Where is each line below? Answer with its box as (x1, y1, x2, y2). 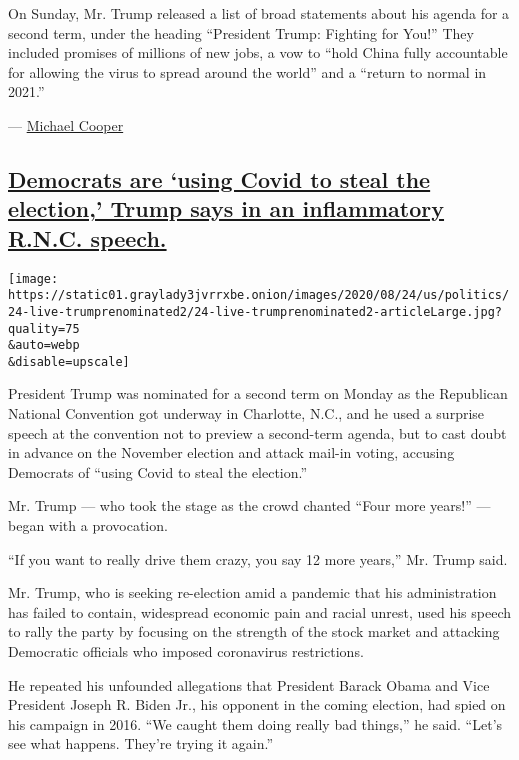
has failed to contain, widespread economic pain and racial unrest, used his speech (8, 601, 512, 622)
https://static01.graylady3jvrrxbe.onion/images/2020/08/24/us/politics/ (8, 288, 510, 303)
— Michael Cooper (8, 114, 124, 135)
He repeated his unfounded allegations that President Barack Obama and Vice (8, 674, 490, 695)
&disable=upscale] (8, 354, 130, 369)
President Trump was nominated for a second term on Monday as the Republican (8, 383, 508, 404)
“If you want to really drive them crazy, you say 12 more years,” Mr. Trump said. (8, 548, 508, 569)
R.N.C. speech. (8, 222, 167, 253)
